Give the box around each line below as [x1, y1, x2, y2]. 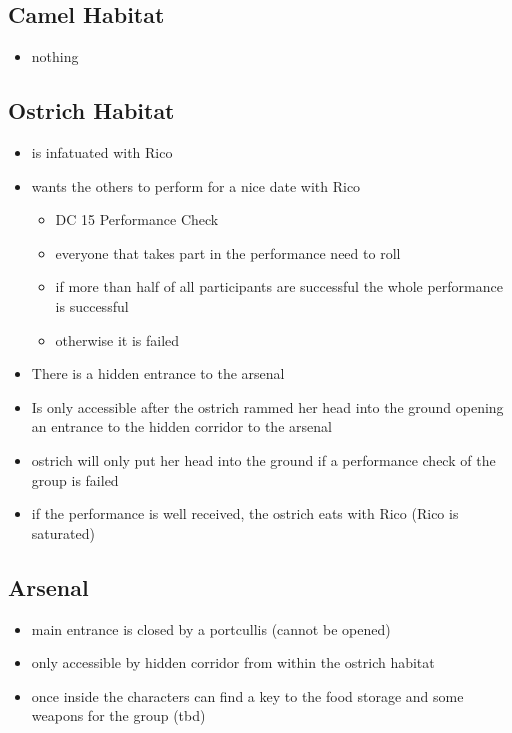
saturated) [31, 522, 95, 543]
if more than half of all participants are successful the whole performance [55, 276, 503, 297]
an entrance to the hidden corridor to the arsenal [31, 416, 332, 437]
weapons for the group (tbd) [31, 705, 206, 726]
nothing [31, 46, 79, 67]
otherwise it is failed [55, 329, 180, 350]
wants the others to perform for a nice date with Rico [31, 175, 361, 196]
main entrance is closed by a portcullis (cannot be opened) [31, 618, 391, 639]
